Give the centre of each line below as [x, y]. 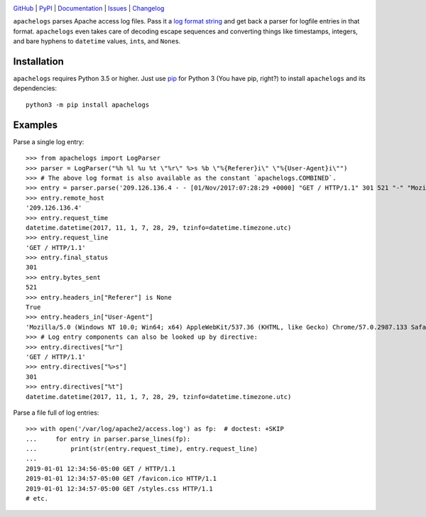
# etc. [37, 499]
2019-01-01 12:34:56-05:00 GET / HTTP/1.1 [101, 468]
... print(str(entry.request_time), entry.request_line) [142, 449]
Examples [35, 125]
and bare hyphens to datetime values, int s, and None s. [97, 41]
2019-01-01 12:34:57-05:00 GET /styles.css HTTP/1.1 [119, 489]
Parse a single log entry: [49, 141]
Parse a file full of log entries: [56, 413]
